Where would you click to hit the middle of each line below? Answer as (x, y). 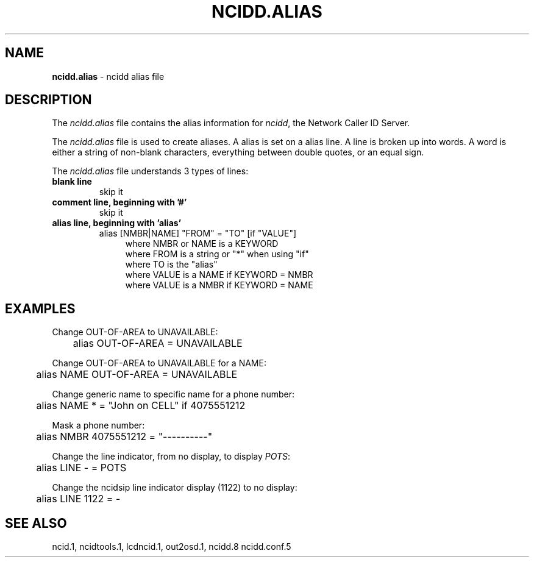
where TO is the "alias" (171, 265)
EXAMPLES (40, 308)
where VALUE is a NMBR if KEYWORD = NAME (219, 285)
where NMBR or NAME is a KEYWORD (202, 244)
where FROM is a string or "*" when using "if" (217, 254)
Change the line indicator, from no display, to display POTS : (171, 457)
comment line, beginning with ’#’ (119, 202)
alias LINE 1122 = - (78, 499)
